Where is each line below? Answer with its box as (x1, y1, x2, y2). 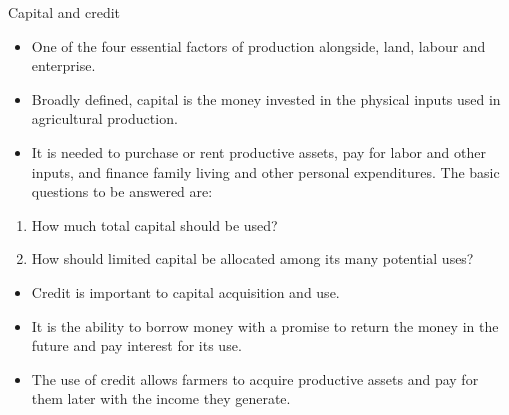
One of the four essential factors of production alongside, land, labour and (31, 35, 486, 56)
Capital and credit (8, 2, 121, 22)
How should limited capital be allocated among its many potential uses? (31, 248, 474, 269)
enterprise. (31, 55, 96, 76)
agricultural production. (31, 108, 178, 129)
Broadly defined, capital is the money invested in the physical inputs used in (31, 88, 501, 109)
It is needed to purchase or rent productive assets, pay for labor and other (31, 141, 486, 162)
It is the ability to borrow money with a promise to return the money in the (31, 315, 499, 336)
